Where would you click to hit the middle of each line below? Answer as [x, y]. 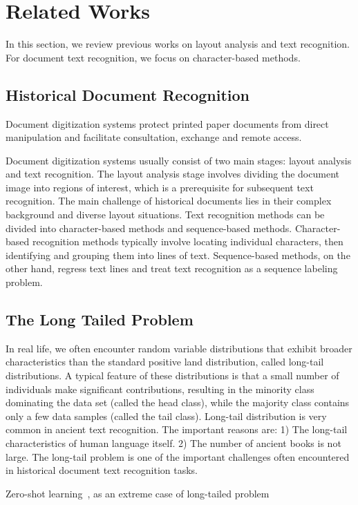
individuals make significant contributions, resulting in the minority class [160, 389]
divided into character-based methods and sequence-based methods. [149, 228]
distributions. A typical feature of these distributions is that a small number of [172, 375]
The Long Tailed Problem [100, 320]
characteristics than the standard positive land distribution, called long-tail [165, 362]
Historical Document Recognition [128, 94]
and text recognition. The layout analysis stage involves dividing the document [172, 174]
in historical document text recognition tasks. [102, 470]
